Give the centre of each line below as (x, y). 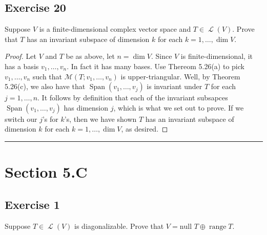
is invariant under (174, 86)
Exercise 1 (32, 204)
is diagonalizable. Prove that (119, 226)
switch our (21, 119)
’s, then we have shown (100, 119)
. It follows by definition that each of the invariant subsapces (133, 98)
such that (47, 76)
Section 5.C (46, 172)
